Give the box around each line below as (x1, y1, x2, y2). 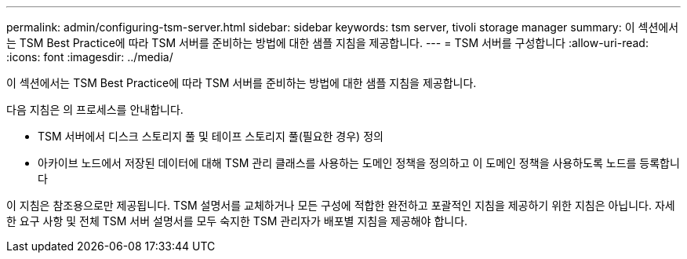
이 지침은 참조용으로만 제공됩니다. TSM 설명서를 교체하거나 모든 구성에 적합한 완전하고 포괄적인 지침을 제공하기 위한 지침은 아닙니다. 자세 (6, 199, 675, 212)
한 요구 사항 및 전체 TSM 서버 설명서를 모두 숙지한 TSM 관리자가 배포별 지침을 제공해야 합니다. (6, 214, 468, 228)
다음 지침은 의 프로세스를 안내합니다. (6, 103, 184, 116)
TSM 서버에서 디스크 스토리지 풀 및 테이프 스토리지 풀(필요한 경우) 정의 (38, 129, 383, 143)
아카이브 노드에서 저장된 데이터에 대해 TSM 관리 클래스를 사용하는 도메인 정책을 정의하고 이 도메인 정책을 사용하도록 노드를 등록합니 (38, 156, 680, 170)
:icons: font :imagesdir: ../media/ (6, 50, 173, 64)
